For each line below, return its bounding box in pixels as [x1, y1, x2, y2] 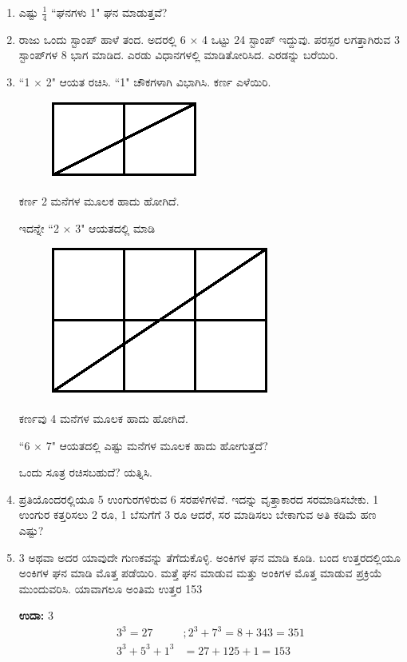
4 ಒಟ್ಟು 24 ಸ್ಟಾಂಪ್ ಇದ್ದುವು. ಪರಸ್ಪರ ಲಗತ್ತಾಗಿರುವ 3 [202, 30, 400, 47]
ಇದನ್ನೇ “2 [18, 219, 59, 236]
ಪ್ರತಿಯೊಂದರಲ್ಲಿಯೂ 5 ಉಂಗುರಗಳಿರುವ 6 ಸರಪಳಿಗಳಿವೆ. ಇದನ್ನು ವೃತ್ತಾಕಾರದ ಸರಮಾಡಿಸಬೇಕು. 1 [18, 490, 379, 507]
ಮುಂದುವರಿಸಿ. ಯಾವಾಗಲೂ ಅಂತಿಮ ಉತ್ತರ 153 [18, 580, 203, 596]
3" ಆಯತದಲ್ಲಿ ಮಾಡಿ [75, 219, 156, 236]
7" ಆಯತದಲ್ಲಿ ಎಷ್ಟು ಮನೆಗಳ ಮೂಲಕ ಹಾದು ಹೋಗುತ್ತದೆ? [45, 437, 268, 453]
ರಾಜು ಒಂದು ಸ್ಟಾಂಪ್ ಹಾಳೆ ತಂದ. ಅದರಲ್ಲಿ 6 [18, 30, 186, 47]
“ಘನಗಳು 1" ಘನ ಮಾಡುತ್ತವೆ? [51, 4, 168, 20]
